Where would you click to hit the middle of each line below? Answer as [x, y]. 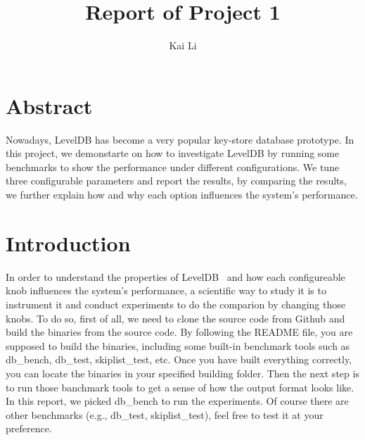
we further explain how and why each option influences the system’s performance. [182, 195]
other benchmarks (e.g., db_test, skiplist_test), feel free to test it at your [165, 414]
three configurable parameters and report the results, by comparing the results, [176, 181]
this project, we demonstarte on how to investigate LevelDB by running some [173, 153]
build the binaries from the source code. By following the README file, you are [179, 332]
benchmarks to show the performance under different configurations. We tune [173, 166]
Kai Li [183, 45]
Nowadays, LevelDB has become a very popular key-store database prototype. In [180, 139]
